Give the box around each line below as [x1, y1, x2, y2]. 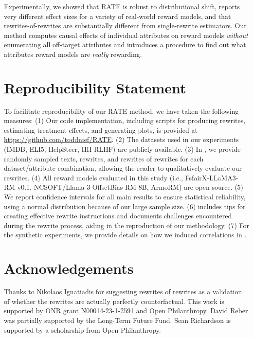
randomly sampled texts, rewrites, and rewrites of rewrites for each [4, 153, 204, 163]
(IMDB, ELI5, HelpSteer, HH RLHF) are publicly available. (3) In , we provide [4, 144, 241, 154]
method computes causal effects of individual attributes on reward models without [4, 30, 248, 40]
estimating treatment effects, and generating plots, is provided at [4, 125, 198, 135]
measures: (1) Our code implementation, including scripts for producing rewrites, [4, 115, 246, 125]
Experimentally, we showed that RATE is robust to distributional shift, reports [4, 1, 240, 11]
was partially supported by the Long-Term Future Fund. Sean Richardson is [4, 315, 231, 325]
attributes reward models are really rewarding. [4, 49, 142, 59]
